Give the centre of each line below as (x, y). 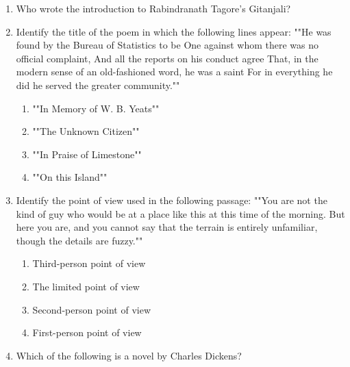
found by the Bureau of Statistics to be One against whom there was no (167, 45)
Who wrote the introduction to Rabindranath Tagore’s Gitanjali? (153, 8)
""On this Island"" (70, 177)
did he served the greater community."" (98, 85)
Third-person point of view (89, 263)
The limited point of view (86, 286)
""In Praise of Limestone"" (87, 154)
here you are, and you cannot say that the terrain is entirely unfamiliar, (167, 227)
